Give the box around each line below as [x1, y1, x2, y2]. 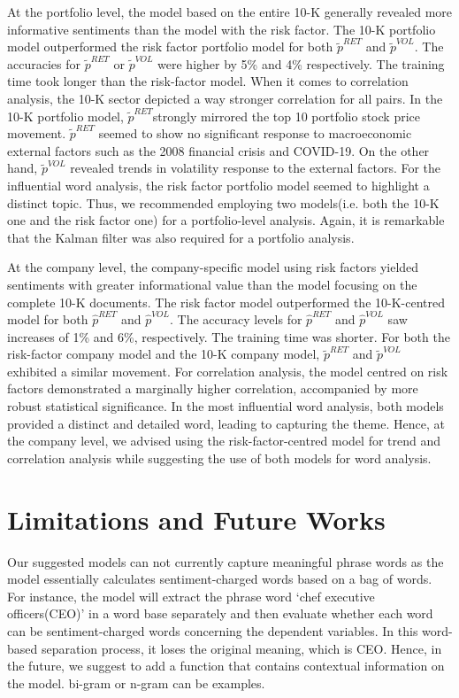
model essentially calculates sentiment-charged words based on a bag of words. [7, 570, 432, 588]
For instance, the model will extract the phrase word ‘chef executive [7, 586, 375, 605]
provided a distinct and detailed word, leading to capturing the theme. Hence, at [7, 414, 445, 432]
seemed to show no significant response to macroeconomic [98, 124, 412, 143]
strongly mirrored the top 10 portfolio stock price [152, 106, 420, 125]
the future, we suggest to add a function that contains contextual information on [7, 656, 445, 675]
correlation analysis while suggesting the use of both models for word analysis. [7, 448, 432, 467]
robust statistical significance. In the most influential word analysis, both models [7, 397, 444, 415]
